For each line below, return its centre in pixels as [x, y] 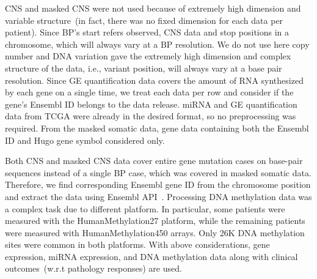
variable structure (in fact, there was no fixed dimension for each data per [144, 20]
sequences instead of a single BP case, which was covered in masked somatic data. [158, 172]
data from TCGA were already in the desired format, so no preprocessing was [151, 116]
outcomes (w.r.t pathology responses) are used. [93, 268]
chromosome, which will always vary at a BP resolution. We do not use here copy [157, 44]
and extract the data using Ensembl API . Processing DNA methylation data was [158, 196]
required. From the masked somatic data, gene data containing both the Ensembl [157, 128]
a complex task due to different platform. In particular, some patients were [145, 208]
